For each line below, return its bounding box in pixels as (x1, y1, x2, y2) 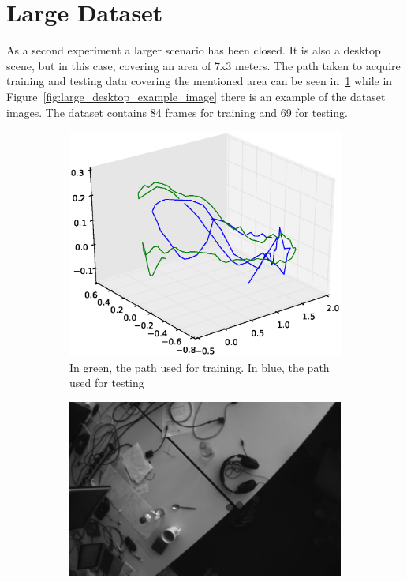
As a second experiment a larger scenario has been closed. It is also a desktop (6, 42, 381, 58)
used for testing (69, 374, 144, 391)
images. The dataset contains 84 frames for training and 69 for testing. (6, 103, 348, 120)
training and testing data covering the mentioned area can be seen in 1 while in (6, 73, 393, 89)
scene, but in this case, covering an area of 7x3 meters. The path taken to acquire (6, 57, 401, 73)
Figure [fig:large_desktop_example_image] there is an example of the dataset (6, 88, 386, 104)
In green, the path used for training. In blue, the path (69, 359, 330, 375)
